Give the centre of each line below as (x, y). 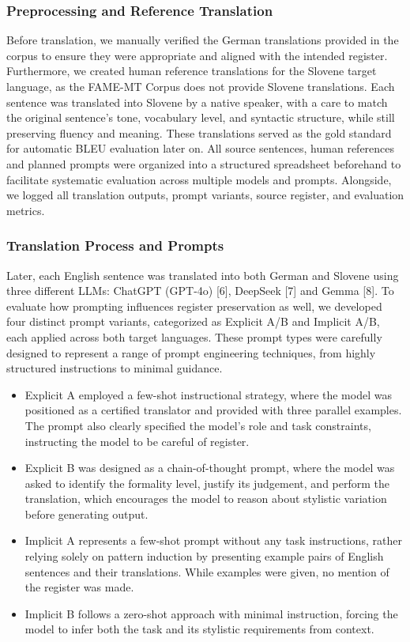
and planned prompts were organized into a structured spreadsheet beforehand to (204, 163)
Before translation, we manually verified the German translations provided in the (203, 40)
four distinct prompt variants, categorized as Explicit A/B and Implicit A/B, (193, 321)
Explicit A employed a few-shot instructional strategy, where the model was (208, 394)
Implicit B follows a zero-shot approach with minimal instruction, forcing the (211, 613)
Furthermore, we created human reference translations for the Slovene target (192, 71)
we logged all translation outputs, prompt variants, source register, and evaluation (205, 195)
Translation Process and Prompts (115, 245)
